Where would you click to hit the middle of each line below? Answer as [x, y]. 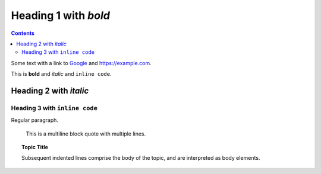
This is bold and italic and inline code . [61, 74]
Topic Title [35, 147]
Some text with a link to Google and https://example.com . [81, 63]
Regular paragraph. [35, 120]
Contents [23, 33]
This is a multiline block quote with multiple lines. [86, 134]
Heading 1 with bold [60, 15]
